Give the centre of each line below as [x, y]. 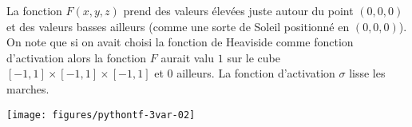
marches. [28, 88]
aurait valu [188, 57]
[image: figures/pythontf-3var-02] [101, 115]
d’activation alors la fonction [77, 57]
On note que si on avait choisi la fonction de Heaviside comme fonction [180, 42]
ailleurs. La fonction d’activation [256, 73]
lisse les [367, 73]
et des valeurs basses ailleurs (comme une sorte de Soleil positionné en [178, 26]
